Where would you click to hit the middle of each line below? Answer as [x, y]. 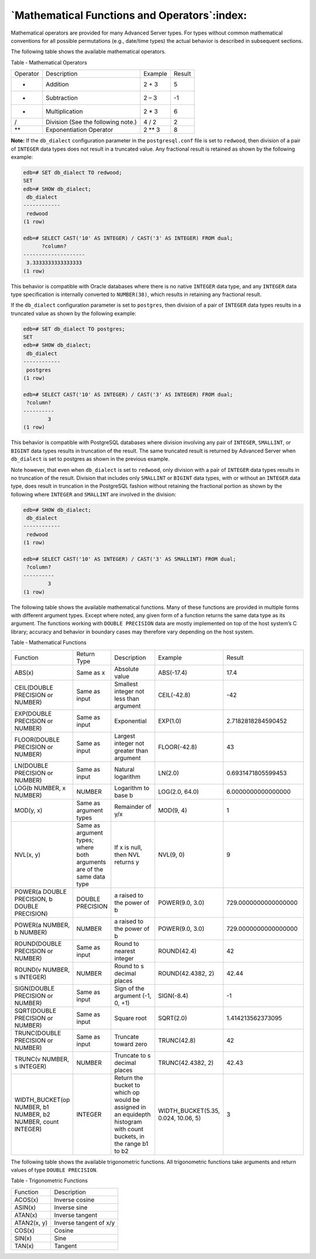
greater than [131, 750]
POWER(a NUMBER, [42, 925]
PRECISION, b [33, 899]
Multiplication [64, 111]
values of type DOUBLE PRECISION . [54, 1170]
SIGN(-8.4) [173, 995]
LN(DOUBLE [31, 765]
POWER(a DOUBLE [41, 891]
